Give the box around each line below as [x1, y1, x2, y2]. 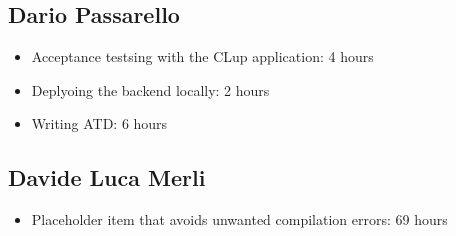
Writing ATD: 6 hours [31, 113, 168, 134]
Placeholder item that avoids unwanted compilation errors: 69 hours [31, 209, 448, 230]
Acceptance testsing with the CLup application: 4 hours [31, 46, 374, 67]
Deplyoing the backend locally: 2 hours [31, 79, 270, 100]
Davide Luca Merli [8, 162, 206, 193]
